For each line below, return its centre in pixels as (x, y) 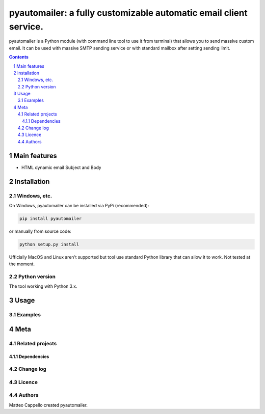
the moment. (22, 264)
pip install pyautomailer (51, 218)
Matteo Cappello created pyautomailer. (48, 405)
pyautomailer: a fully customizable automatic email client (128, 13)
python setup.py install (49, 244)
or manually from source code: (40, 231)
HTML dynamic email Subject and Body (61, 167)
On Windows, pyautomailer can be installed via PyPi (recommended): (79, 205)
